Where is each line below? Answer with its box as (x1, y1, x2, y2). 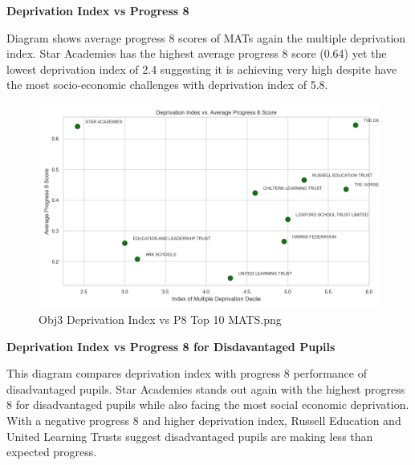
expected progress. (6, 443, 97, 460)
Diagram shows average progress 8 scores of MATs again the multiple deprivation (6, 29, 406, 46)
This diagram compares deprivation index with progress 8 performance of (6, 365, 367, 382)
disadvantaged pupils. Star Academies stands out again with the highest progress (6, 380, 405, 397)
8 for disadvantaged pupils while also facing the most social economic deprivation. (6, 396, 409, 413)
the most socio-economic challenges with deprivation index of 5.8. (6, 76, 328, 93)
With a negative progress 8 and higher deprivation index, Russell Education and (6, 411, 401, 428)
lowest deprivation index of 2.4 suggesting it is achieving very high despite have (6, 60, 397, 77)
